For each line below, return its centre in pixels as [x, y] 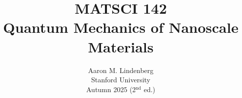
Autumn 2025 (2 [111, 89]
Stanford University [121, 80]
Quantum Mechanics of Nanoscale [121, 27]
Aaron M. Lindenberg [121, 70]
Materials [121, 46]
